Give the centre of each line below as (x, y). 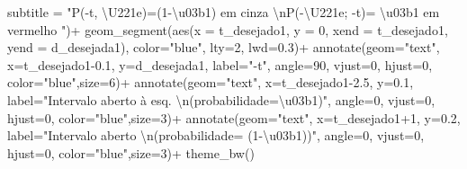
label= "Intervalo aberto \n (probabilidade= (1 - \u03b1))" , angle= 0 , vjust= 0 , (216, 135)
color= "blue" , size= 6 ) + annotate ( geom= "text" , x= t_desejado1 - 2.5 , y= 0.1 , (211, 82)
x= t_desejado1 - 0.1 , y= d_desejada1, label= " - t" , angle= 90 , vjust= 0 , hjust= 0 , (220, 64)
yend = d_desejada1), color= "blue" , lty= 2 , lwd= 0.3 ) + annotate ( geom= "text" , (224, 47)
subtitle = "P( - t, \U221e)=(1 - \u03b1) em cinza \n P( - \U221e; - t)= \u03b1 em (224, 12)
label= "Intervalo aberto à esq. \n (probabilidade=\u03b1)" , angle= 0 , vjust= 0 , (221, 99)
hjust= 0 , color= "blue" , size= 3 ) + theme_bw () (131, 152)
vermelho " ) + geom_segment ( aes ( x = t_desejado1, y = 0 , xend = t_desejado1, (228, 29)
